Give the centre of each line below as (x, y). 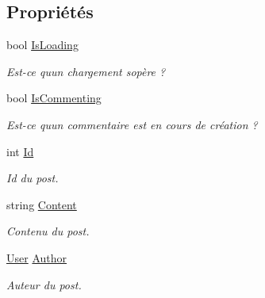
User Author (37, 257)
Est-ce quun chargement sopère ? (86, 71)
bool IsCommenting (54, 98)
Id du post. (33, 178)
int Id (20, 151)
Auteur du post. (44, 284)
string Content (42, 204)
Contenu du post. (48, 231)
